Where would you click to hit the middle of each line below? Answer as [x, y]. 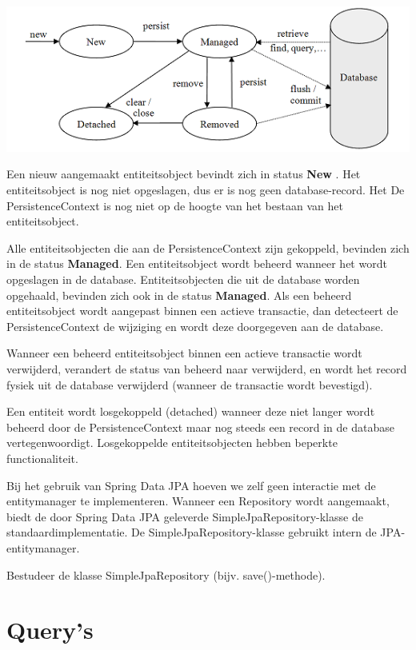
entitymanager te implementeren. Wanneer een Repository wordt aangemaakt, [198, 501]
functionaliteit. [42, 458]
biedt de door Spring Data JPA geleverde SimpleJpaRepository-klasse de [185, 516]
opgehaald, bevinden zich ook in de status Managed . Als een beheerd [179, 295]
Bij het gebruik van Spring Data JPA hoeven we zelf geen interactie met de [191, 485]
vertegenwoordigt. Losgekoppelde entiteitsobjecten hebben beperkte [172, 443]
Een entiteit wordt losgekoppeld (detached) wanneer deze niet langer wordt [191, 411]
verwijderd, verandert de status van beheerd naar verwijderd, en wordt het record [207, 368]
